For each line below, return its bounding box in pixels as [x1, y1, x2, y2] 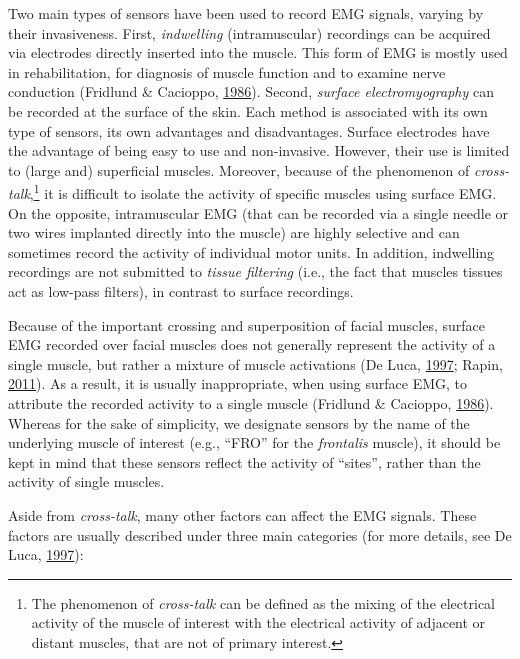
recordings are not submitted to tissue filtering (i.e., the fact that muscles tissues [8, 261, 503, 282]
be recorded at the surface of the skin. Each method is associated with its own [8, 100, 488, 121]
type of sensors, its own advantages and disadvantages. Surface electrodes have [8, 120, 490, 141]
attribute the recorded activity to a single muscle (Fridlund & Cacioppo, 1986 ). [8, 392, 494, 413]
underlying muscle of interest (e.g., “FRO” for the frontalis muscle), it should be [8, 432, 501, 453]
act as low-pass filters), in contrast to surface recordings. [8, 280, 354, 301]
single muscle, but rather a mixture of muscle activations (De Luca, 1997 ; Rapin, [8, 353, 503, 374]
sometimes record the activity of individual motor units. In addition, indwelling [8, 241, 495, 262]
